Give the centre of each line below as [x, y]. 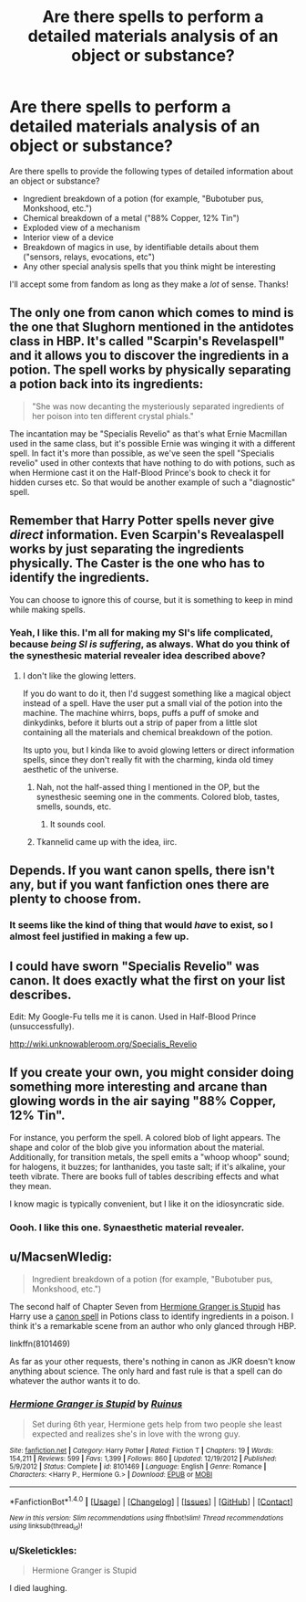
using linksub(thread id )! [46, 1527]
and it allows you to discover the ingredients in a [149, 356]
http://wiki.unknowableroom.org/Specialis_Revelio [103, 1044]
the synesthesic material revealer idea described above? [138, 656]
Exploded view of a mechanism [82, 227]
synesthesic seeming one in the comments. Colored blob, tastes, [158, 796]
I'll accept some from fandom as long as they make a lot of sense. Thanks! [149, 284]
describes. [41, 994]
